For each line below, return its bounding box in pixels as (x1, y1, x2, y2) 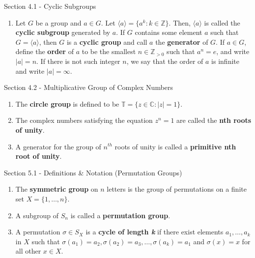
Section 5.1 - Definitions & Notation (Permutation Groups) (4, 167, 182, 177)
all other (15, 246, 41, 256)
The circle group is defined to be (15, 98, 119, 109)
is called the (204, 17, 240, 28)
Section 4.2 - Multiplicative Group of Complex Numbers (4, 82, 173, 92)
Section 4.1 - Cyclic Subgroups (4, 1, 96, 11)
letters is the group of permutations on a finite (107, 184, 247, 194)
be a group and (35, 17, 82, 28)
